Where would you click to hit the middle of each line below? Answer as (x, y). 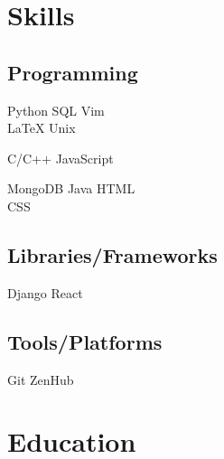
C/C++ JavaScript (61, 158)
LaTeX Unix (42, 128)
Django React (45, 292)
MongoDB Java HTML (71, 188)
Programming (73, 72)
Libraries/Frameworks (112, 254)
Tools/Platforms (85, 341)
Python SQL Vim (56, 110)
